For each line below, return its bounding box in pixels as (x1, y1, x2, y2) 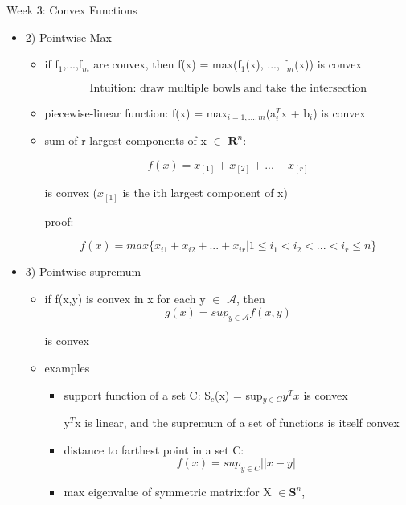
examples (44, 359, 90, 376)
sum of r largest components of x (44, 132, 207, 149)
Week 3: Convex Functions (6, 2, 137, 18)
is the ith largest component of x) (122, 184, 288, 201)
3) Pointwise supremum (25, 263, 141, 280)
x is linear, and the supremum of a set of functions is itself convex (75, 414, 400, 431)
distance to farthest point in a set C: (64, 441, 244, 458)
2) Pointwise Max (25, 28, 113, 45)
